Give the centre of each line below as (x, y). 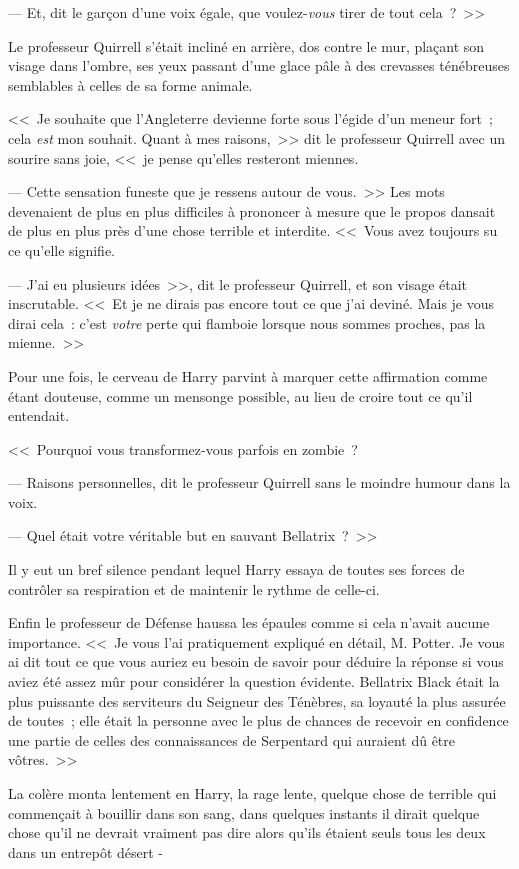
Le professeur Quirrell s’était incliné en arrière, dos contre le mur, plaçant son (246, 45)
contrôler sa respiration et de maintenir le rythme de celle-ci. (194, 588)
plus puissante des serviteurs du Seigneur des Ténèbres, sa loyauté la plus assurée (257, 700)
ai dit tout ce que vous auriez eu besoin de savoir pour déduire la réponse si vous (256, 661)
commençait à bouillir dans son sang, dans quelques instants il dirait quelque (244, 812)
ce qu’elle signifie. (62, 249)
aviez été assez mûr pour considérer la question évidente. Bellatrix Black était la (254, 681)
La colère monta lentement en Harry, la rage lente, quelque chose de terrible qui (252, 793)
